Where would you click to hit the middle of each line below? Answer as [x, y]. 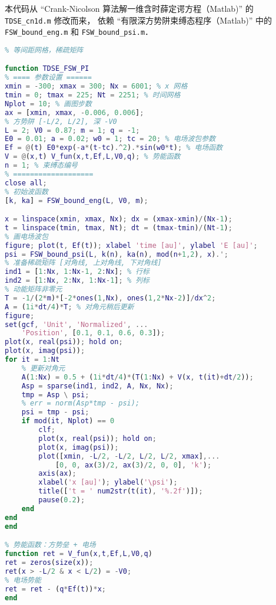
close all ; [26, 183]
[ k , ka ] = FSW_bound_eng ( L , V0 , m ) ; [77, 200]
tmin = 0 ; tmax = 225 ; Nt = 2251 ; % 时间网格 [93, 95]
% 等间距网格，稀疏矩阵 [44, 50]
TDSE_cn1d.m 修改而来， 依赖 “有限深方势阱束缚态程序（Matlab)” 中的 [139, 20]
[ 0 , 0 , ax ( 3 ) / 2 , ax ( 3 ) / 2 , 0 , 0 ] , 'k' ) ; [133, 465]
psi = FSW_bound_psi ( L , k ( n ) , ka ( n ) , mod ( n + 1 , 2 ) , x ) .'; [117, 254]
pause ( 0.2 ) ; [62, 500]
